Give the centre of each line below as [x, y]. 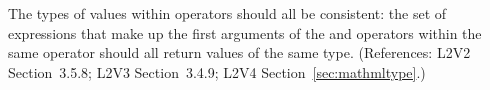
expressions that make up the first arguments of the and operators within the [245, 32]
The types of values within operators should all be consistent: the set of [227, 13]
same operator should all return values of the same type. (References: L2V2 [239, 52]
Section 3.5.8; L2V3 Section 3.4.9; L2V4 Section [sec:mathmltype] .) [217, 71]
